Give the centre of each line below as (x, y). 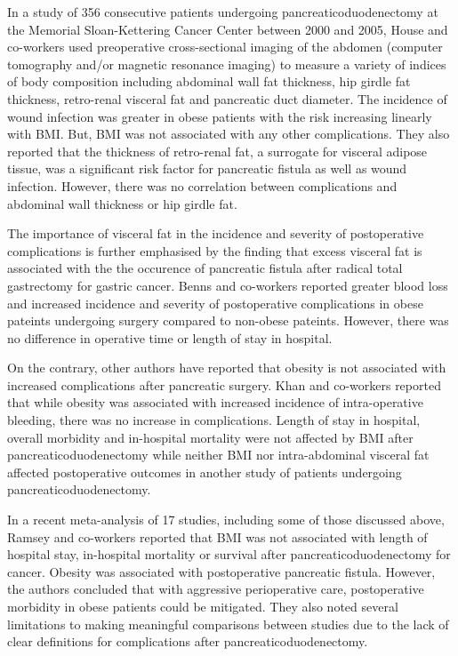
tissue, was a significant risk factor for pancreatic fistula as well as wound (207, 168)
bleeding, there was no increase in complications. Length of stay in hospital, (214, 420)
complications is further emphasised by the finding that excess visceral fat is (215, 250)
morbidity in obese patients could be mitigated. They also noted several (203, 606)
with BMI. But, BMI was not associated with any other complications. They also (229, 134)
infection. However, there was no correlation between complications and (202, 185)
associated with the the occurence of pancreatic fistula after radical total (205, 268)
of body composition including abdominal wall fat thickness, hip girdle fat (209, 81)
